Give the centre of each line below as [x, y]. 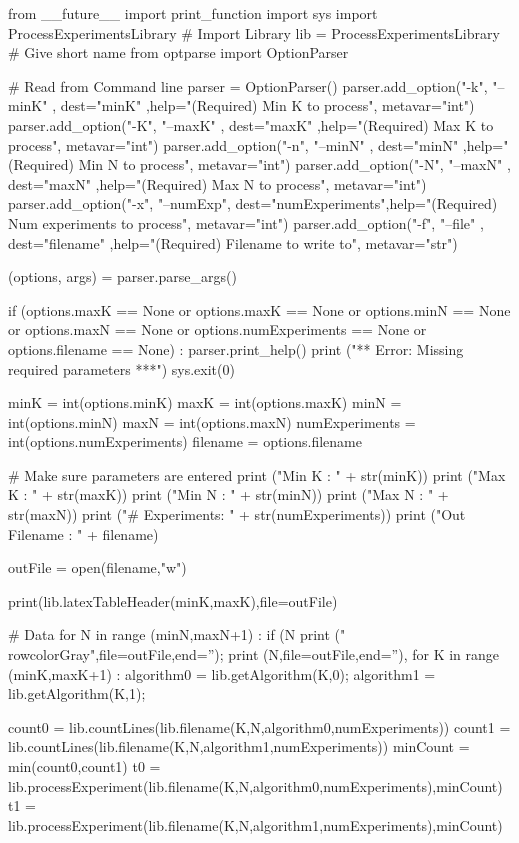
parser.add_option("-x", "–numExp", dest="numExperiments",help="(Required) [253, 203]
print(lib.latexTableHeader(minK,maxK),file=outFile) [173, 600]
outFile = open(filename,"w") [97, 567]
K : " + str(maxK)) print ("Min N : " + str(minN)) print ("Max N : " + [228, 494]
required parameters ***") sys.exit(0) [121, 368]
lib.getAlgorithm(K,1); [77, 693]
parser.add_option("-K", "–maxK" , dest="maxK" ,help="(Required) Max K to [251, 124]
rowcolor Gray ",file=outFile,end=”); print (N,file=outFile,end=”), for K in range [254, 654]
